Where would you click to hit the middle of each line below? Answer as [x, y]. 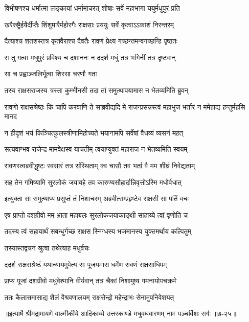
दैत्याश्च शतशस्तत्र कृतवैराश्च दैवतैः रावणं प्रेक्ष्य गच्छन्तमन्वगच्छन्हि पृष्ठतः [91, 41]
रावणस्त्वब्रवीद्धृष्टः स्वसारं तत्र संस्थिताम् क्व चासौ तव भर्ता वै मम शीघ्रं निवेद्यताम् [100, 165]
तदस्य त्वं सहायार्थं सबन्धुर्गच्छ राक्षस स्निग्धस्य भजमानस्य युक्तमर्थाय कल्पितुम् [98, 231]
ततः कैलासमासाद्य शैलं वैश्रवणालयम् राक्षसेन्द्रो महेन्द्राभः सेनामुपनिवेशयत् [89, 297]
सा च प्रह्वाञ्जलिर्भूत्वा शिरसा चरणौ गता [51, 74]
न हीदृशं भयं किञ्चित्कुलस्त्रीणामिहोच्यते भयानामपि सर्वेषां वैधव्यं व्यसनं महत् [94, 132]
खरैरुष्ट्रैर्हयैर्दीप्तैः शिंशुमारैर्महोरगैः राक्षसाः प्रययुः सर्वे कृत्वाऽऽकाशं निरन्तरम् [89, 24]
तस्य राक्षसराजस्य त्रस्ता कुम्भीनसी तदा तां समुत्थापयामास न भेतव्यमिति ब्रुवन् [96, 90]
